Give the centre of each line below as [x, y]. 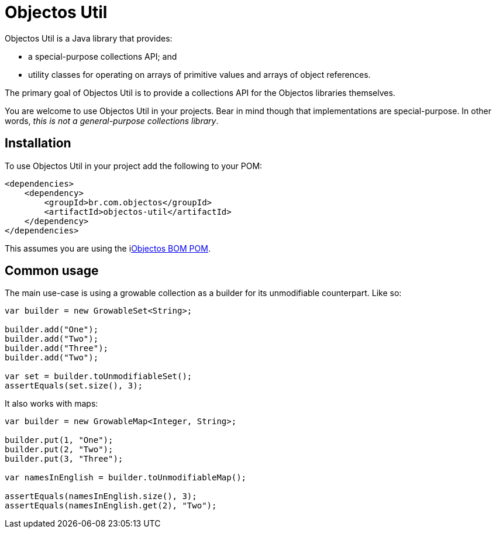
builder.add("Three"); [57, 348]
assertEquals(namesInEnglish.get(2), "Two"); [111, 506]
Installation [38, 143]
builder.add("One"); [52, 330]
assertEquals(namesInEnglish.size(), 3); [101, 496]
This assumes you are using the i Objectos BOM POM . [108, 248]
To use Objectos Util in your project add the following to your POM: [134, 166]
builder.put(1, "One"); [59, 440]
